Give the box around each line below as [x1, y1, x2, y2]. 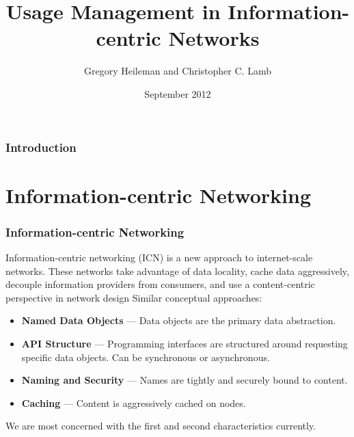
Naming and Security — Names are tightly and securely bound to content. [21, 373, 348, 387]
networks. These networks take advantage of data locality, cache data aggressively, [5, 263, 349, 278]
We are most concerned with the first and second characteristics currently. [5, 419, 316, 433]
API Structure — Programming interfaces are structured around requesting [21, 336, 348, 350]
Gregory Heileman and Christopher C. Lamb [84, 64, 271, 78]
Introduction [5, 138, 77, 155]
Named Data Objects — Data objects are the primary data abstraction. [21, 313, 336, 328]
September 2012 [144, 86, 211, 101]
